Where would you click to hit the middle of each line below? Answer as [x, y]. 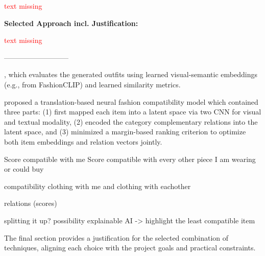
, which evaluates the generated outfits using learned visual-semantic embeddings [131, 74]
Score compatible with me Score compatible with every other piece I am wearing [130, 159]
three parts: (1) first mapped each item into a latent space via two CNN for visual [133, 112]
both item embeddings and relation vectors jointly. [83, 141]
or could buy [24, 169]
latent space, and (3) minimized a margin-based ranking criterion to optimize [125, 132]
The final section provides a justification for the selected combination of [116, 237]
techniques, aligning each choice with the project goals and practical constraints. [130, 248]
